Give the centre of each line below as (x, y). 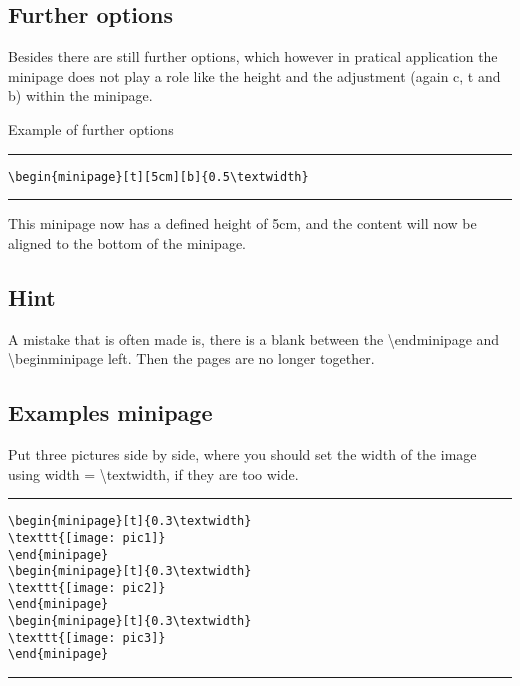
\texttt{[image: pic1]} (87, 537)
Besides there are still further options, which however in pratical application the (253, 56)
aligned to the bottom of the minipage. (127, 242)
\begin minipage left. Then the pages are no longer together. (191, 358)
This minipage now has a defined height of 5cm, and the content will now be (242, 223)
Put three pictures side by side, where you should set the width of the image (242, 454)
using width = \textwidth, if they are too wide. (153, 473)
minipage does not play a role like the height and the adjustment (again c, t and (254, 75)
